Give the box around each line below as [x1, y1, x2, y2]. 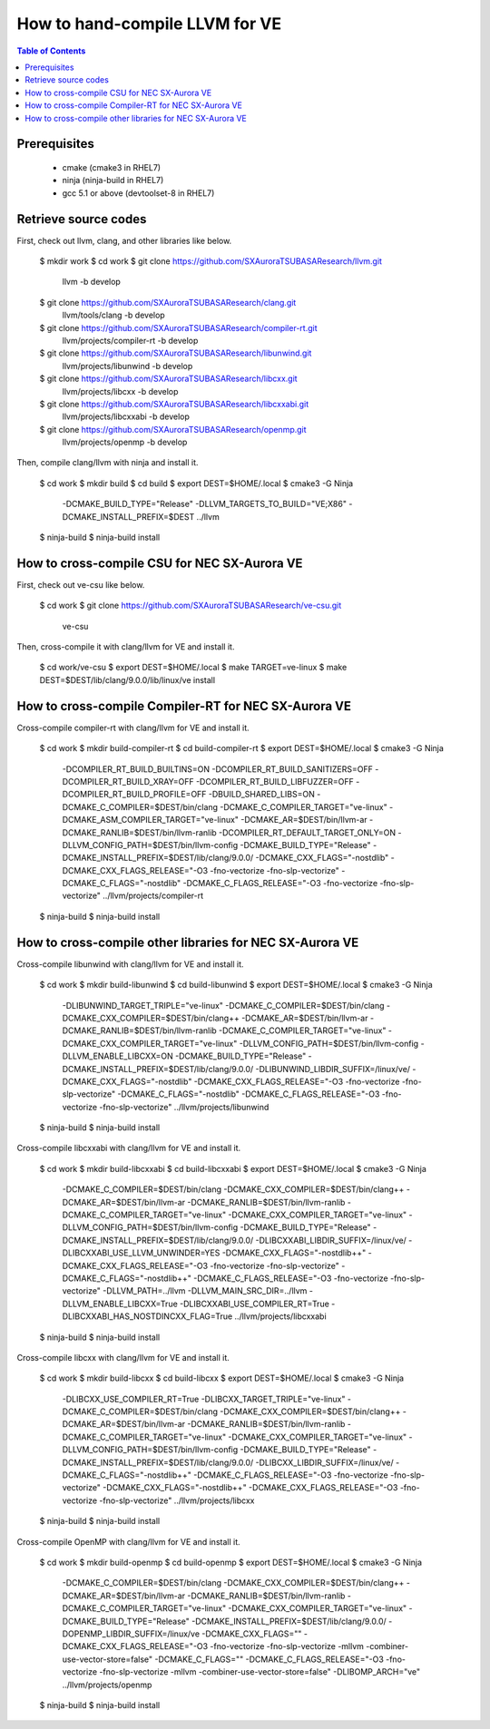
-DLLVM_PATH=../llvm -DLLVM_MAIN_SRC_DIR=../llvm [103, 1285, 308, 1296]
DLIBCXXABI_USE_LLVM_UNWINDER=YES [62, 1247, 220, 1258]
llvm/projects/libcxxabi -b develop [62, 411, 191, 422]
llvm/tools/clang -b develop [62, 309, 165, 321]
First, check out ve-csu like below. [16, 579, 145, 590]
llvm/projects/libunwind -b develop [62, 360, 193, 371]
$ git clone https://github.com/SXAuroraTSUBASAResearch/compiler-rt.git [39, 322, 318, 333]
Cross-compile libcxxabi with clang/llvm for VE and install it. [16, 1143, 241, 1154]
